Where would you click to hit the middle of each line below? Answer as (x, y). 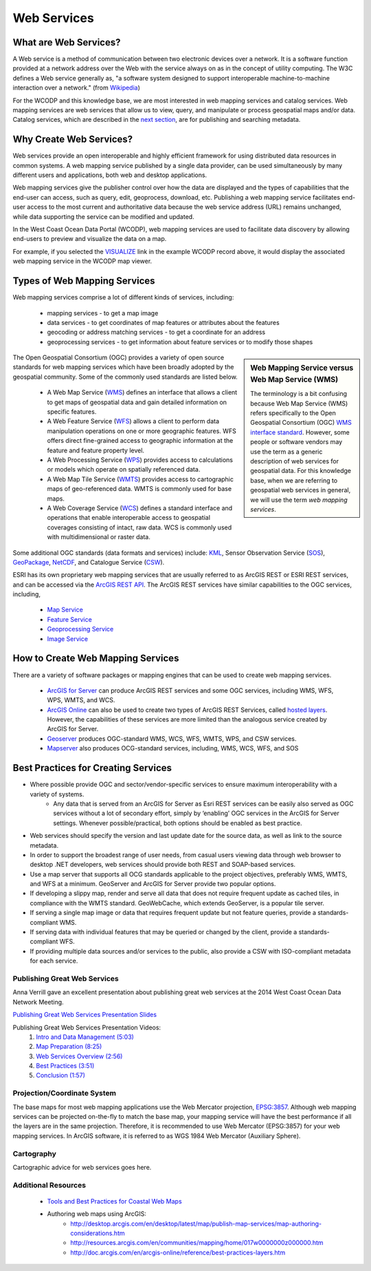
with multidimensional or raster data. (99, 537)
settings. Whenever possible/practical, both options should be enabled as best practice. (178, 823)
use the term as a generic (286, 452)
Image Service (68, 639)
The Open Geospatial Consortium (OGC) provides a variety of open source (119, 357)
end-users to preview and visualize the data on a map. (90, 239)
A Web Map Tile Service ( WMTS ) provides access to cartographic (140, 479)
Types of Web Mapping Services (84, 281)
